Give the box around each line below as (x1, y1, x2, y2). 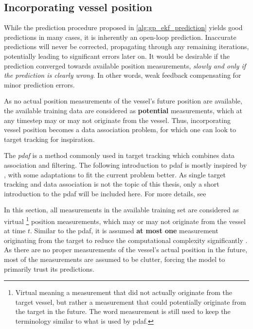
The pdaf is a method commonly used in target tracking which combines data (4, 150, 235, 160)
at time (4, 225, 26, 236)
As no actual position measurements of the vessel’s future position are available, (4, 96, 242, 106)
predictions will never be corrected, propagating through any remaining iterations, (4, 41, 249, 52)
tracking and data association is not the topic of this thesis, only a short (4, 179, 219, 189)
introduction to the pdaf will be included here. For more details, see (4, 188, 206, 198)
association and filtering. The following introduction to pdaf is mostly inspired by (4, 159, 247, 170)
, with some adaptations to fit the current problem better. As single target (4, 169, 226, 179)
